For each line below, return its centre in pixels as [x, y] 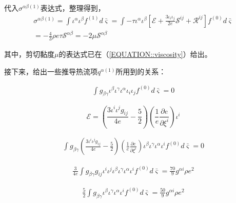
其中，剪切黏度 [29, 54]
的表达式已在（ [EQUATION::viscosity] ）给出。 [135, 54]
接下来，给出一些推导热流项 [51, 71]
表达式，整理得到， [73, 8]
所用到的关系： [141, 71]
